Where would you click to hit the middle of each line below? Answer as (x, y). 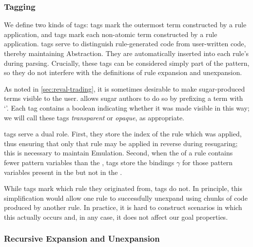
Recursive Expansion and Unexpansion (82, 238)
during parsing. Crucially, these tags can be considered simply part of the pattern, (127, 63)
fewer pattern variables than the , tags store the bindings (89, 162)
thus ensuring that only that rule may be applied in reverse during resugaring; (121, 143)
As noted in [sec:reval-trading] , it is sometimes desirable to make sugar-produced (125, 88)
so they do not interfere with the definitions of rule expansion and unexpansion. (123, 72)
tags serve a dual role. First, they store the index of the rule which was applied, (123, 134)
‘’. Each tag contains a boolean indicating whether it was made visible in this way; (127, 107)
